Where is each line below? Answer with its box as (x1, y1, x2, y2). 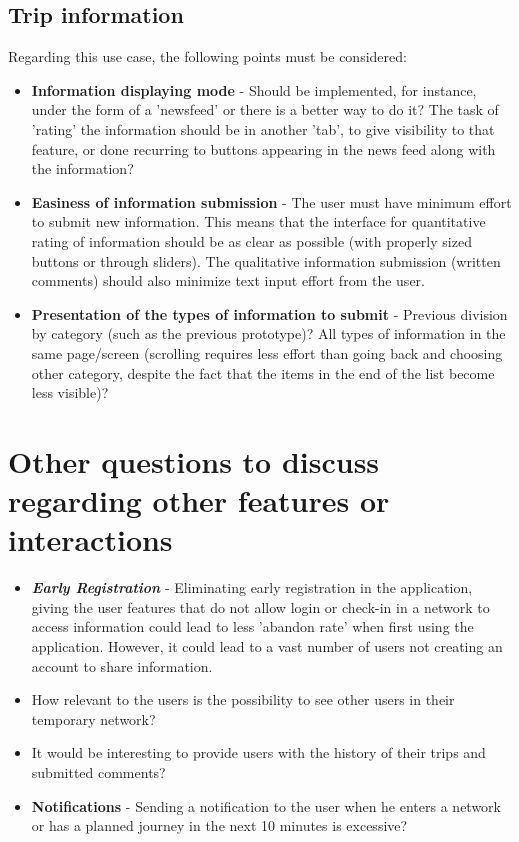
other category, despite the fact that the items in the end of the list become (31, 362, 495, 383)
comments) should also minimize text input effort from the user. (31, 270, 425, 291)
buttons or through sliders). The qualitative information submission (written (31, 250, 501, 271)
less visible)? (31, 382, 109, 403)
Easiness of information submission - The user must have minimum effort (31, 191, 512, 212)
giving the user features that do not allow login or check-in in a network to (31, 596, 490, 617)
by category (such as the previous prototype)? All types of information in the (31, 323, 506, 344)
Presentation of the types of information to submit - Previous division (31, 303, 508, 324)
